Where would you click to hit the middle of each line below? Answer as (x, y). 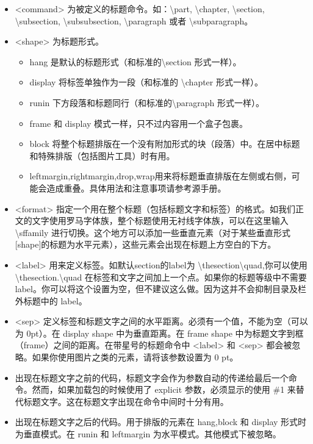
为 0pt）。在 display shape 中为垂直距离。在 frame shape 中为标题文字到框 (159, 333)
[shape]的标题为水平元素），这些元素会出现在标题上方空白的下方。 (146, 244)
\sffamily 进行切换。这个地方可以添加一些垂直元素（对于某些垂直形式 (153, 232)
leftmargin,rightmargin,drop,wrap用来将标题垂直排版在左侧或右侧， (160, 176)
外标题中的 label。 (51, 300)
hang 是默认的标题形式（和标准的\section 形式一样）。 (135, 61)
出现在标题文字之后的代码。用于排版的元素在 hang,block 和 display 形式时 (161, 422)
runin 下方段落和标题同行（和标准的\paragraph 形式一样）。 (147, 102)
